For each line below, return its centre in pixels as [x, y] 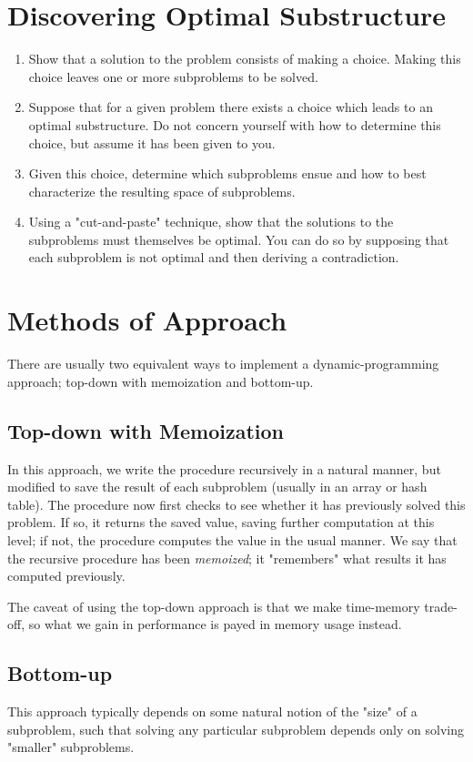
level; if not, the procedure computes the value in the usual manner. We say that [232, 539]
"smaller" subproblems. [71, 747]
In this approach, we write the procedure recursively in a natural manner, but [224, 468]
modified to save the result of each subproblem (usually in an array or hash [217, 487]
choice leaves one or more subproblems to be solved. [173, 76]
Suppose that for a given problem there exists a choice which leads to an [231, 107]
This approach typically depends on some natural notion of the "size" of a [212, 711]
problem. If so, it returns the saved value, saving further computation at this [221, 522]
